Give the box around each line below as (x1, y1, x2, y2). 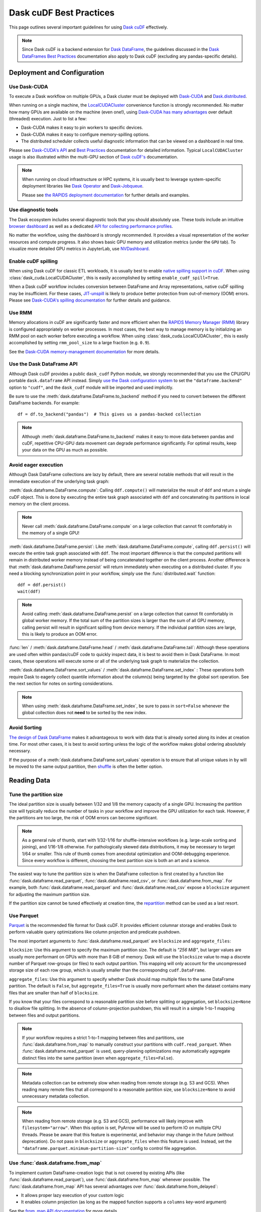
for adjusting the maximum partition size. (9, 891, 90, 897)
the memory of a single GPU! (22, 530, 80, 536)
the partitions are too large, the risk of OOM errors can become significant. (9, 815, 158, 821)
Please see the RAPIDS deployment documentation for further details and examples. (22, 192, 190, 198)
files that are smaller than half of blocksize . (9, 989, 99, 996)
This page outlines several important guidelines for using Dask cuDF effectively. (9, 24, 168, 30)
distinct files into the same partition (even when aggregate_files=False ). (22, 1055, 174, 1061)
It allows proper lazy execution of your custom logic (21, 1192, 124, 1198)
